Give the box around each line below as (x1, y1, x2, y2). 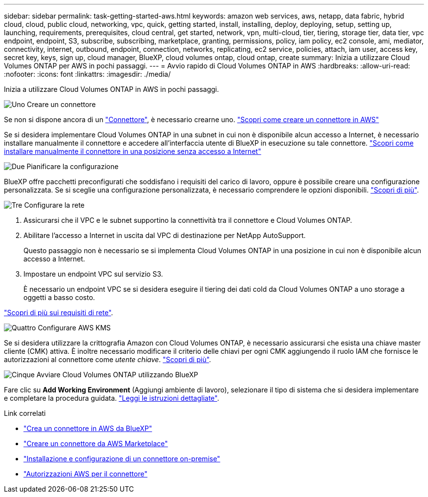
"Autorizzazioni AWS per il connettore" (23, 470, 148, 478)
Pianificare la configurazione (26, 162, 119, 171)
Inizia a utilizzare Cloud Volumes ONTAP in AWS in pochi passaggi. (4, 85, 219, 93)
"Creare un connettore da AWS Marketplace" (23, 439, 168, 448)
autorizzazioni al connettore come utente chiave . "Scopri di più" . (4, 355, 211, 364)
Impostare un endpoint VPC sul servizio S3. (23, 270, 163, 278)
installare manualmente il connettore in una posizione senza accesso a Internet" (4, 147, 261, 155)
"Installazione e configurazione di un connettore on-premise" (23, 454, 220, 463)
